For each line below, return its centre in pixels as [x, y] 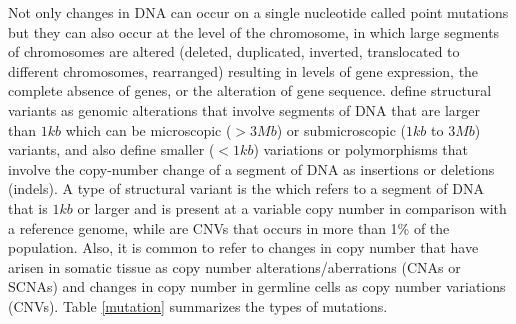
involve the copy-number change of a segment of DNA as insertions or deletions [251, 168]
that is [28, 207]
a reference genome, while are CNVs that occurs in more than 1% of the [229, 227]
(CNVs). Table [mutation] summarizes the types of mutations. [198, 305]
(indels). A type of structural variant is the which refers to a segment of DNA [246, 188]
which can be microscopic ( [148, 129]
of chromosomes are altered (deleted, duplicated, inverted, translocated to [234, 51]
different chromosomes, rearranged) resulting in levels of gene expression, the [243, 70]
